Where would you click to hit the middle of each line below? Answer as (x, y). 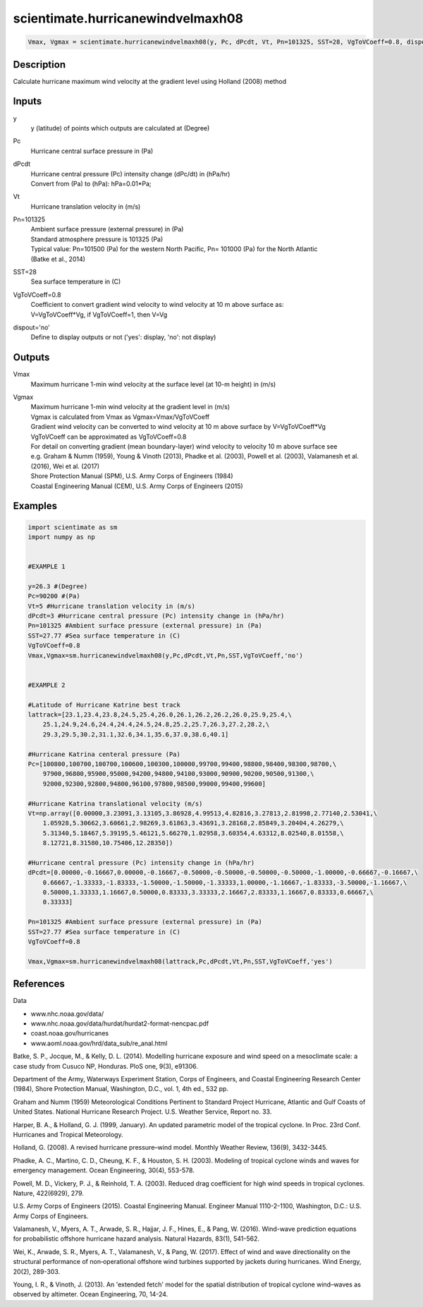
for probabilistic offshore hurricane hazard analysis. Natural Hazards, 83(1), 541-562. (136, 1239)
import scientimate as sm (73, 527)
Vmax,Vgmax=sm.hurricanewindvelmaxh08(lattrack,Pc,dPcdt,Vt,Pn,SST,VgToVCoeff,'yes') (180, 961)
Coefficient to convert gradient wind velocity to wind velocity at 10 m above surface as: (157, 305)
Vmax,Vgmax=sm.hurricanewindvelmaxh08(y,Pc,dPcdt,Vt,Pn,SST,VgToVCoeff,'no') (165, 655)
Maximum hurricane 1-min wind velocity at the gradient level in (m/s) (130, 407)
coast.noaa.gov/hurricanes (70, 1033)
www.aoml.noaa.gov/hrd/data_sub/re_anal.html (99, 1043)
